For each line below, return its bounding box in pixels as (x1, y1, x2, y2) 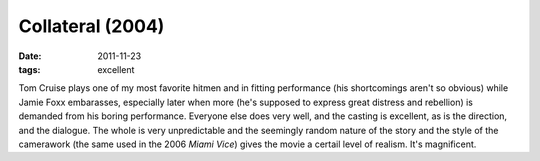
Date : (18, 50, 42, 62)
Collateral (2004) (18, 15, 165, 37)
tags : (18, 63, 41, 75)
